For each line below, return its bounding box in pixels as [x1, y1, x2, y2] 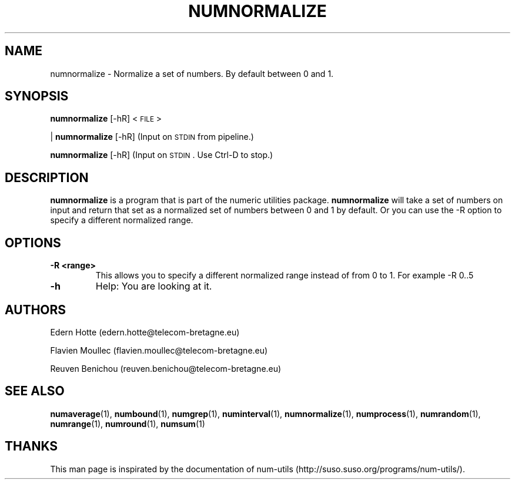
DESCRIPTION [5, 170, 89, 185]
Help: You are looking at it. [95, 280, 212, 293]
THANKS [5, 439, 58, 454]
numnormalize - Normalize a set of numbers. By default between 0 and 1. [50, 68, 334, 79]
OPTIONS [5, 235, 61, 250]
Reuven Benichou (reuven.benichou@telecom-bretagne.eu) [50, 363, 282, 374]
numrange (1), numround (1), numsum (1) [50, 418, 205, 429]
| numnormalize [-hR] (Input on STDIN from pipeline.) [50, 132, 254, 142]
